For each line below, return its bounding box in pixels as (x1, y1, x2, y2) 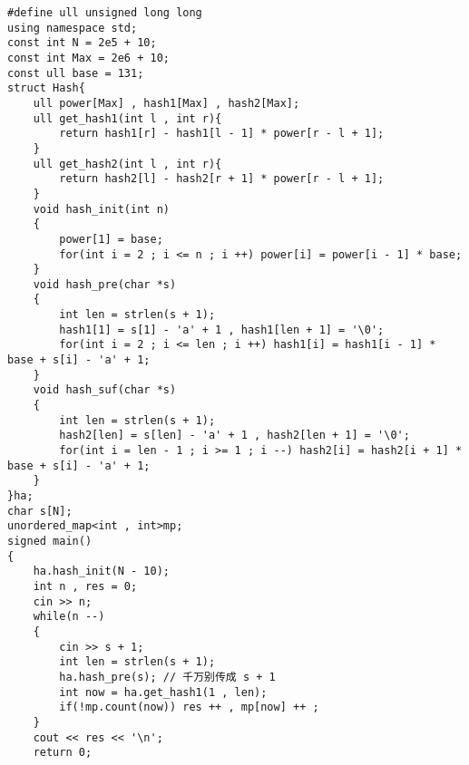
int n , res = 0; (33, 579, 138, 593)
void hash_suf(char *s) (33, 383, 177, 397)
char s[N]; (7, 504, 73, 518)
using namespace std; (7, 21, 138, 34)
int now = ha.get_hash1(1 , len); (59, 685, 268, 699)
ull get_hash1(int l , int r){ (33, 111, 222, 125)
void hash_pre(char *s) (33, 277, 177, 291)
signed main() (7, 534, 93, 547)
